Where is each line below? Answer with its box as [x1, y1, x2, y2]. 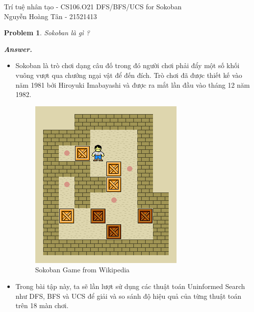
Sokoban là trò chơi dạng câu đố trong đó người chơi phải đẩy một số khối [15, 60, 240, 71]
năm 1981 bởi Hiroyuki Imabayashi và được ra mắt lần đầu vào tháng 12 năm [15, 79, 250, 90]
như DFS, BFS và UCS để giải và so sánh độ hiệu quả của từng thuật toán [15, 290, 242, 301]
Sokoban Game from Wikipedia [35, 264, 130, 275]
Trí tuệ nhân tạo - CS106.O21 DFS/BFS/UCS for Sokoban [4, 1, 182, 11]
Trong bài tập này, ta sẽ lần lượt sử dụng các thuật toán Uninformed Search [15, 281, 245, 291]
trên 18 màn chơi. [15, 300, 69, 311]
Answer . [4, 44, 32, 54]
